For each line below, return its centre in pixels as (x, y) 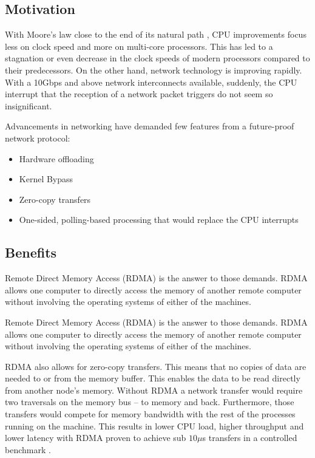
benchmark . (28, 449)
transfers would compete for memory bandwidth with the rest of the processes (150, 414)
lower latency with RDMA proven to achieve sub (96, 438)
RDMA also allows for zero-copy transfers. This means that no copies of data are (156, 366)
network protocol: (38, 138)
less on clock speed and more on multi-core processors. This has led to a (139, 46)
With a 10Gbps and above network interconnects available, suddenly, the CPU (151, 82)
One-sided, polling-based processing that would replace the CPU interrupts (159, 220)
